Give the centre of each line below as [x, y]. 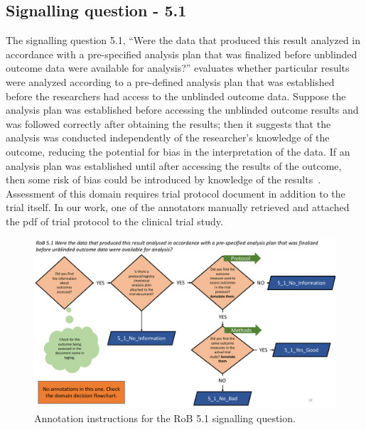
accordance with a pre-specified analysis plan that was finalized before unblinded [182, 54]
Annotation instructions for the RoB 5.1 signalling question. [165, 418]
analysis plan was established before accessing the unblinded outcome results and [182, 110]
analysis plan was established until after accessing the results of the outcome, [174, 165]
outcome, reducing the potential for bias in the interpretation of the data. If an [178, 151]
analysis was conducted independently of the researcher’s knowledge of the [168, 138]
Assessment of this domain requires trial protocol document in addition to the [176, 193]
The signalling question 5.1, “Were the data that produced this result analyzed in [183, 40]
